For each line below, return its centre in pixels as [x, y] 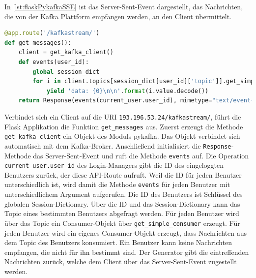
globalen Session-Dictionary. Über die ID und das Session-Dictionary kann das [122, 203]
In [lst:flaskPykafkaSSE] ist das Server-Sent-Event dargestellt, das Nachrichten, [124, 6]
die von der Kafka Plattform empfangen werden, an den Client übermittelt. [118, 16]
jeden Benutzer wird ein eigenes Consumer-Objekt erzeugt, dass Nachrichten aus [126, 232]
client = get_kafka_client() [66, 52]
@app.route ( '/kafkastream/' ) [52, 33]
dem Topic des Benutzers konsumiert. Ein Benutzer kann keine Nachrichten [118, 242]
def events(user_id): [54, 62]
